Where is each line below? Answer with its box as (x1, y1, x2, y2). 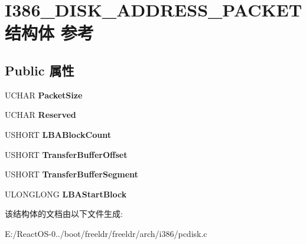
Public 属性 (5, 61, 74, 79)
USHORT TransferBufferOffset (5, 148, 128, 160)
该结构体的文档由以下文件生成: (5, 207, 123, 220)
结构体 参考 (5, 21, 94, 45)
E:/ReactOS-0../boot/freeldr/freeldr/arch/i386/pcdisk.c (5, 227, 207, 239)
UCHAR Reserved (5, 108, 76, 121)
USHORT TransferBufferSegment (5, 168, 138, 180)
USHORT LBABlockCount (5, 128, 111, 140)
